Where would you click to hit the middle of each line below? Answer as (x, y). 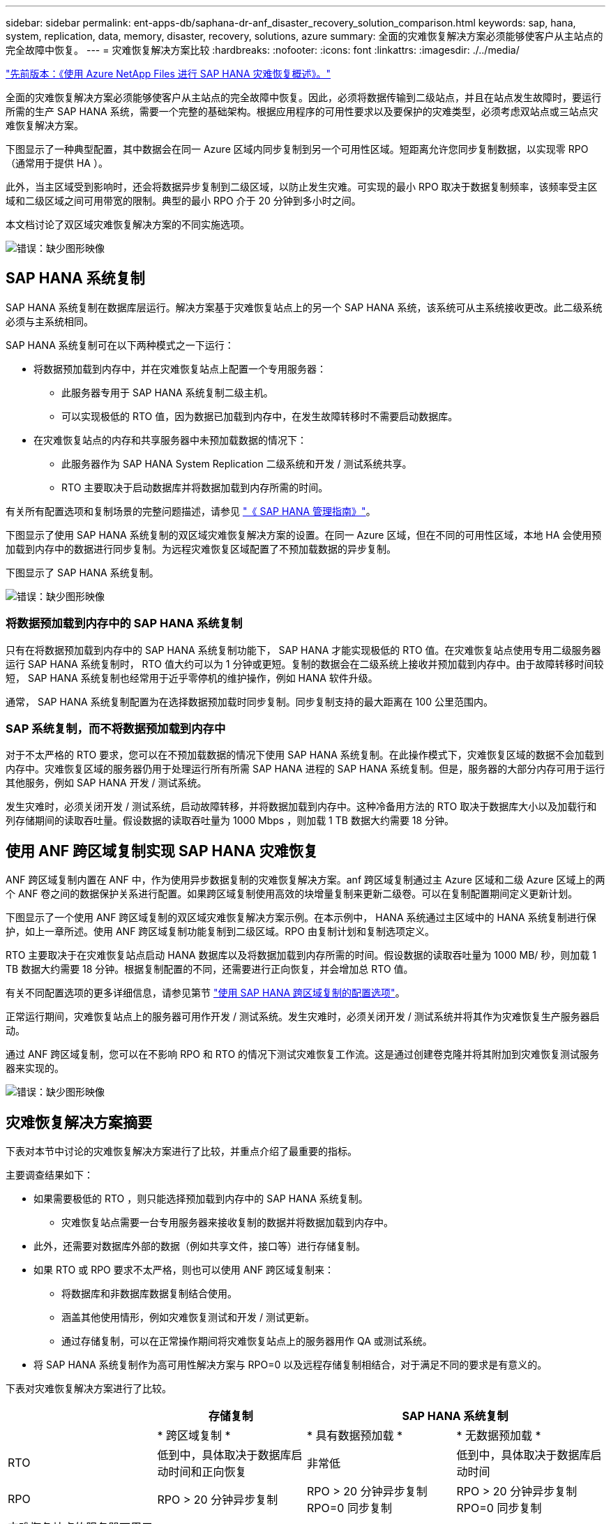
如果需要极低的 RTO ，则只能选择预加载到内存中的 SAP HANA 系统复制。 (201, 1199)
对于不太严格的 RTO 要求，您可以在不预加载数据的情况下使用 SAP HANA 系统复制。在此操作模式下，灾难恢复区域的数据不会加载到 (305, 755)
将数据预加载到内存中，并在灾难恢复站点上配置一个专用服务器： (180, 368)
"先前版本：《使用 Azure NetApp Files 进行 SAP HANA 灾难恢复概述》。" (168, 74)
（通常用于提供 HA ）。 (57, 163)
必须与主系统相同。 (50, 321)
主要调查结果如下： (50, 1175)
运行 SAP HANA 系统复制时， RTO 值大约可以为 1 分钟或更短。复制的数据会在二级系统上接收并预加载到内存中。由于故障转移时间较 (305, 664)
